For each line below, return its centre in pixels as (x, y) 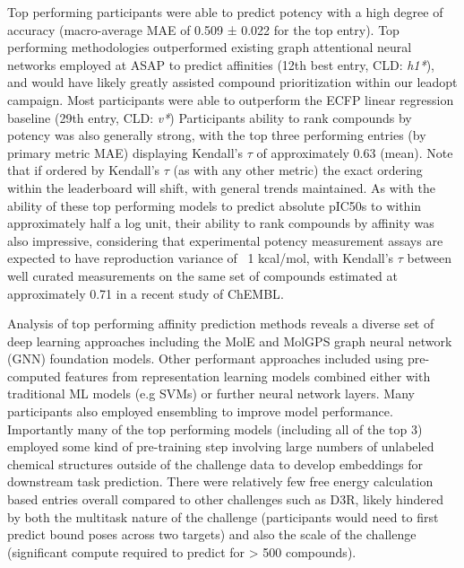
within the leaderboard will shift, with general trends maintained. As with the (221, 187)
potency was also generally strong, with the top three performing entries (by (217, 135)
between (429, 258)
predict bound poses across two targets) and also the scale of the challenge (212, 534)
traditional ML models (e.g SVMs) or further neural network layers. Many (211, 393)
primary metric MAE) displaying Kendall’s (125, 152)
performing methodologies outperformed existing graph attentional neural (210, 47)
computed (34, 376)
